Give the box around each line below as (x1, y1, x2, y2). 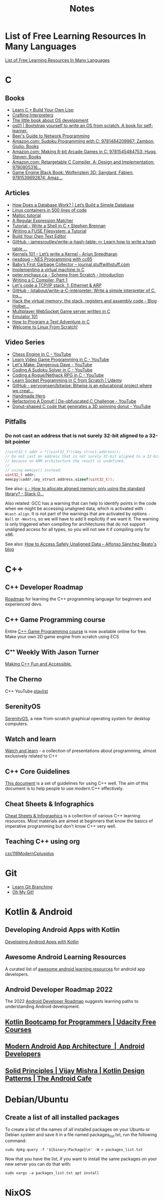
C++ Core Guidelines (5, 767, 70, 776)
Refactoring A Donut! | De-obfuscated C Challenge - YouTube (12, 398, 137, 404)
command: (5, 1138, 27, 1144)
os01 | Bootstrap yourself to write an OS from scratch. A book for (12, 122, 143, 128)
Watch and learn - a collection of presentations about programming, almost (5, 748, 157, 754)
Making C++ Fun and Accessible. (5, 661, 72, 667)
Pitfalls (5, 418, 27, 426)
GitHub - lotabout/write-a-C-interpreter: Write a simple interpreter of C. (12, 287, 156, 293)
